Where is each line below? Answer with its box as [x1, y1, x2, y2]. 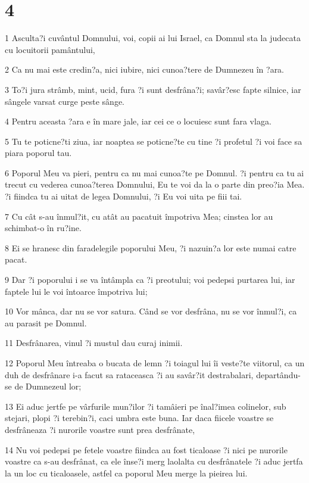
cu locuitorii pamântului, [5, 43, 95, 55]
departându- [256, 368, 301, 381]
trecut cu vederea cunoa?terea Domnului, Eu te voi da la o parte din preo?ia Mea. [5, 178, 305, 191]
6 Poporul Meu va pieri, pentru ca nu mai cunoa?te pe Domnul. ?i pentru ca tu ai [5, 166, 304, 179]
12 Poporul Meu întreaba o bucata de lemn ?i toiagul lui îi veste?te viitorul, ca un [5, 357, 305, 369]
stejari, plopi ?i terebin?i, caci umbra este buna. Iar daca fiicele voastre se [5, 412, 274, 424]
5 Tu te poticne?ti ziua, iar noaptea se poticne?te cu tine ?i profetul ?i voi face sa [5, 135, 302, 147]
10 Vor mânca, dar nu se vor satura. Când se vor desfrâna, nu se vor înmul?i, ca [5, 305, 297, 317]
